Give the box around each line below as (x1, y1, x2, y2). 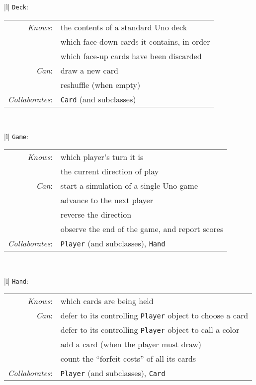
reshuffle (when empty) (60, 78, 141, 90)
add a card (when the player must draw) (60, 338, 202, 350)
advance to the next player (60, 194, 153, 206)
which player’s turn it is (60, 151, 144, 162)
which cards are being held (60, 295, 154, 307)
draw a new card (60, 64, 118, 76)
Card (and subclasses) (60, 93, 136, 105)
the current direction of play (60, 165, 159, 177)
